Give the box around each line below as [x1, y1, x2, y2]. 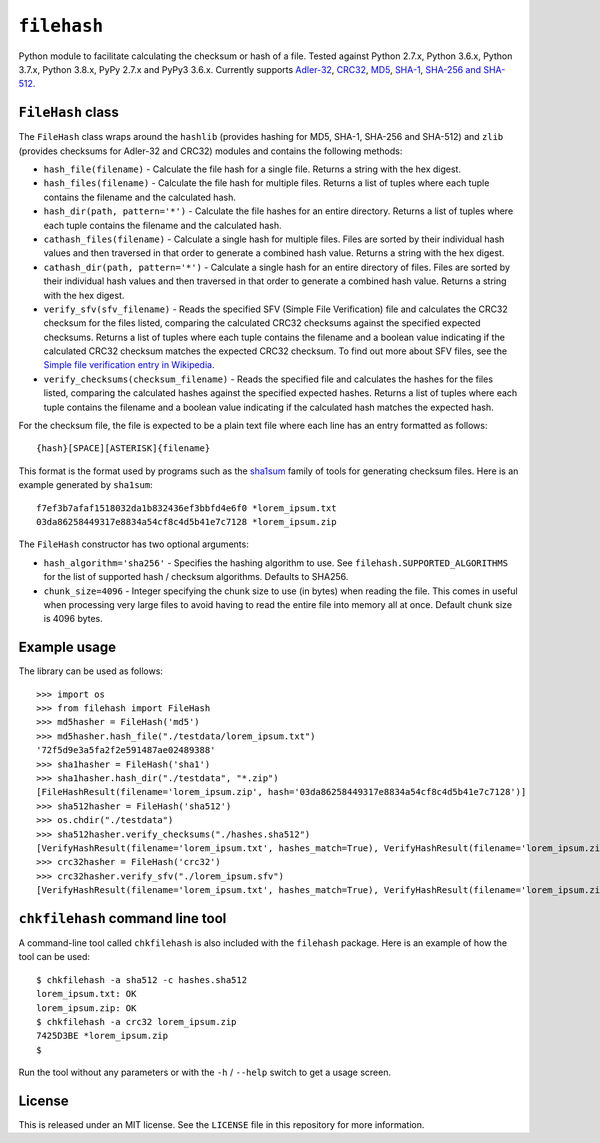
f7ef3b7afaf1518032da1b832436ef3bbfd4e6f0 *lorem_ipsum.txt [36, 502, 337, 514]
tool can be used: [18, 951, 90, 963]
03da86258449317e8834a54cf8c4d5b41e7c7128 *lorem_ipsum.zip [36, 516, 337, 527]
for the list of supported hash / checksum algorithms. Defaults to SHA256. [43, 571, 349, 583]
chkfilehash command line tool [18, 910, 227, 927]
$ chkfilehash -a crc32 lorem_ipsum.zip [36, 1016, 237, 1027]
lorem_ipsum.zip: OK [36, 1002, 137, 1014]
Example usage [18, 639, 117, 656]
